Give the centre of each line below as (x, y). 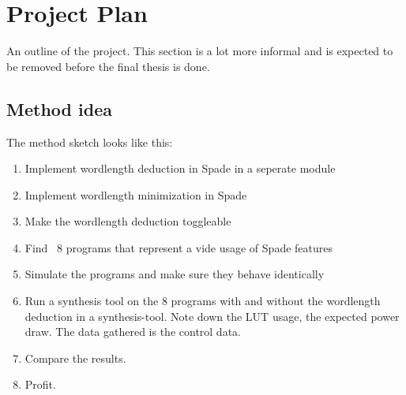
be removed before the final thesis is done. (108, 66)
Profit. (40, 384)
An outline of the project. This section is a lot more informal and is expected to (200, 51)
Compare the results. (75, 358)
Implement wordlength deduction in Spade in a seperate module (180, 168)
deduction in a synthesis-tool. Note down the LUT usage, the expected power (212, 316)
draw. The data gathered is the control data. (133, 332)
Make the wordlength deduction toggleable (128, 221)
